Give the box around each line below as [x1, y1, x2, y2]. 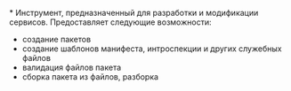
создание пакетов [21, 34, 92, 44]
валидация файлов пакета [21, 62, 122, 72]
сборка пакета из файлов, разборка [21, 72, 158, 82]
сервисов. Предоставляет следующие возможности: [9, 17, 212, 27]
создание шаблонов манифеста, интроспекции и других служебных [21, 43, 282, 54]
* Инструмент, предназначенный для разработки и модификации [9, 8, 259, 18]
